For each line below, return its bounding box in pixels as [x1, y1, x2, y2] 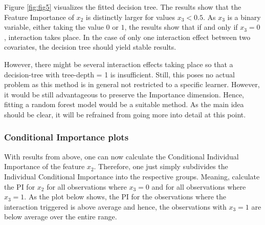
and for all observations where [151, 181, 246, 192]
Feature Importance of [4, 11, 74, 22]
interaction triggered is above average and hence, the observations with [4, 201, 227, 212]
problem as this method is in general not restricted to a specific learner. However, [4, 79, 260, 90]
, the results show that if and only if [124, 22, 238, 32]
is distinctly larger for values [85, 11, 175, 22]
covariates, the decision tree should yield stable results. [4, 42, 176, 52]
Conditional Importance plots [4, 131, 129, 144]
